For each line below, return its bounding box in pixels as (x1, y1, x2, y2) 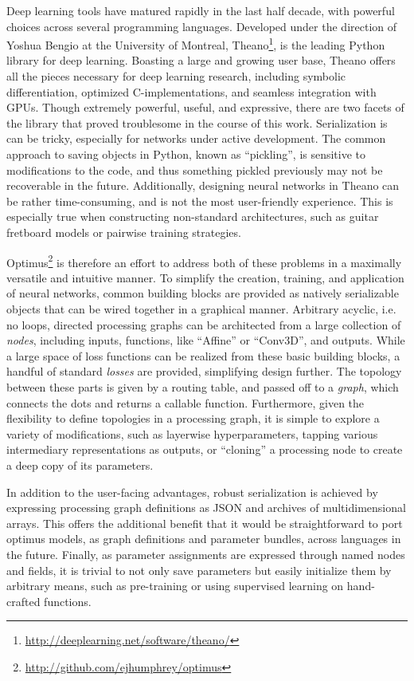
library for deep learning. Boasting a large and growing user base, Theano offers (6, 52, 396, 69)
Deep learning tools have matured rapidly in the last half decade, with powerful (6, 2, 395, 18)
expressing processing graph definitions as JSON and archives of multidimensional (6, 499, 406, 516)
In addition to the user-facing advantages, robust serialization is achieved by (6, 483, 378, 500)
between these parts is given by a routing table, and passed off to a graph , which (6, 378, 399, 395)
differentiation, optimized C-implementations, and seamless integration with (6, 83, 377, 100)
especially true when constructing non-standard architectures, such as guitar (6, 208, 379, 225)
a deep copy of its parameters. (6, 456, 154, 473)
